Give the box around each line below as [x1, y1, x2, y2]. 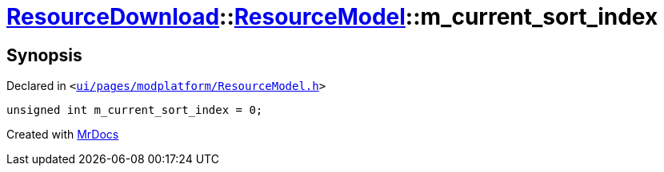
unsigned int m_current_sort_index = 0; [6, 104, 263, 117]
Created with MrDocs [6, 127, 119, 142]
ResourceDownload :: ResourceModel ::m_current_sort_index [6, 3, 658, 30]
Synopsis [6, 45, 82, 65]
